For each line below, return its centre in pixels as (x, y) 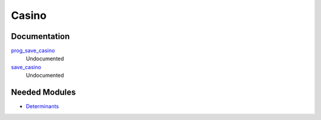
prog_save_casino (33, 51)
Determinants (43, 106)
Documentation (40, 36)
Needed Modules (43, 93)
